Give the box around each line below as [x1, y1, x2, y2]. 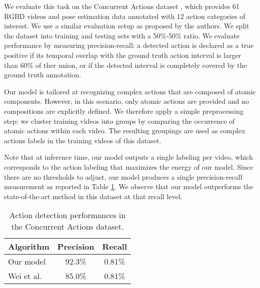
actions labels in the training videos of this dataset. [4, 135, 161, 145]
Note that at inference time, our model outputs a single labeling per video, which [4, 152, 253, 162]
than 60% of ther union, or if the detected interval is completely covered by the [4, 59, 247, 70]
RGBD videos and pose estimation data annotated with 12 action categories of [4, 10, 245, 21]
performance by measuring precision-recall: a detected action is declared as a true [4, 40, 254, 50]
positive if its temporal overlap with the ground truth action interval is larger [4, 49, 241, 60]
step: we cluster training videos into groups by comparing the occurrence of [4, 115, 235, 126]
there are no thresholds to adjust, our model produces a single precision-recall [4, 171, 242, 182]
